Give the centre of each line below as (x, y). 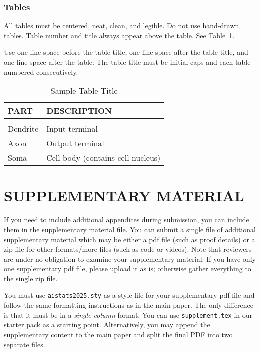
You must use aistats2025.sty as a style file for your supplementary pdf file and (129, 295)
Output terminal (75, 143)
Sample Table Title (84, 91)
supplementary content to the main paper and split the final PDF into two (118, 334)
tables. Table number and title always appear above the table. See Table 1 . (119, 35)
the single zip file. (31, 278)
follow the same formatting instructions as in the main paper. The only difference (129, 305)
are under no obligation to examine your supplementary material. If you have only (130, 258)
